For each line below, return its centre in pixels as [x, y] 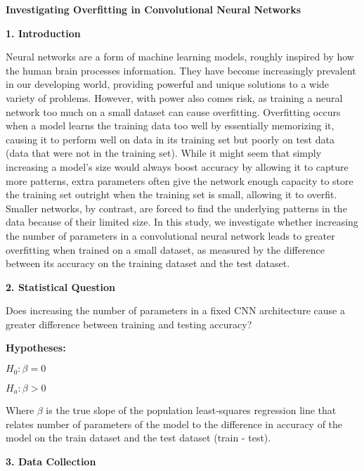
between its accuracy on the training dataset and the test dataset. [148, 263]
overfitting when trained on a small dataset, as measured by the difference [165, 249]
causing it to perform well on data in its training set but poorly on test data [170, 139]
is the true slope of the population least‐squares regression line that [191, 409]
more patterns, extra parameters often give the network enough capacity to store [180, 180]
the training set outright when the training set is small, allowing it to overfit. [171, 194]
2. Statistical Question [61, 286]
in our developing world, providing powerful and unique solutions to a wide [168, 84]
